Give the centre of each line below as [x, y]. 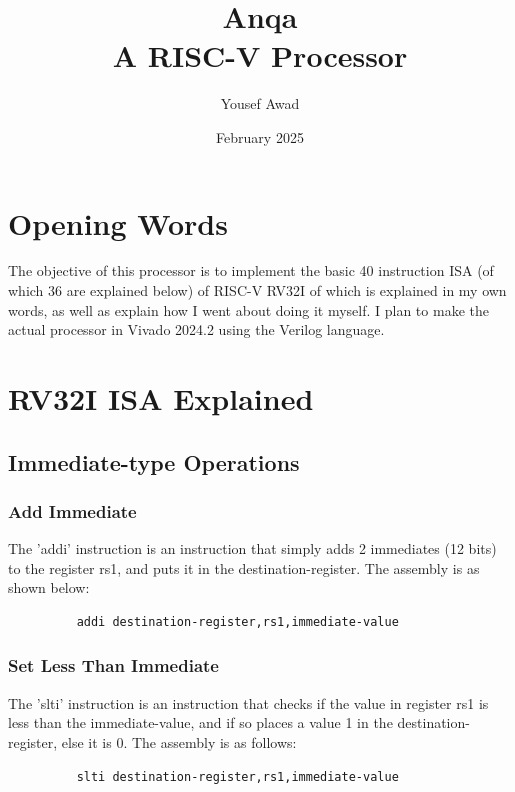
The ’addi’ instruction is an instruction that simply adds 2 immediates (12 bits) [252, 548]
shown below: [49, 587]
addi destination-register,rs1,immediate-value [237, 621]
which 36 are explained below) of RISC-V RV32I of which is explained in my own [257, 290]
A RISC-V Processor [260, 55]
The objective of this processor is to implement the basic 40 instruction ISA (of [251, 270]
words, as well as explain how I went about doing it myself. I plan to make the [248, 309]
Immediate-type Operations [154, 461]
